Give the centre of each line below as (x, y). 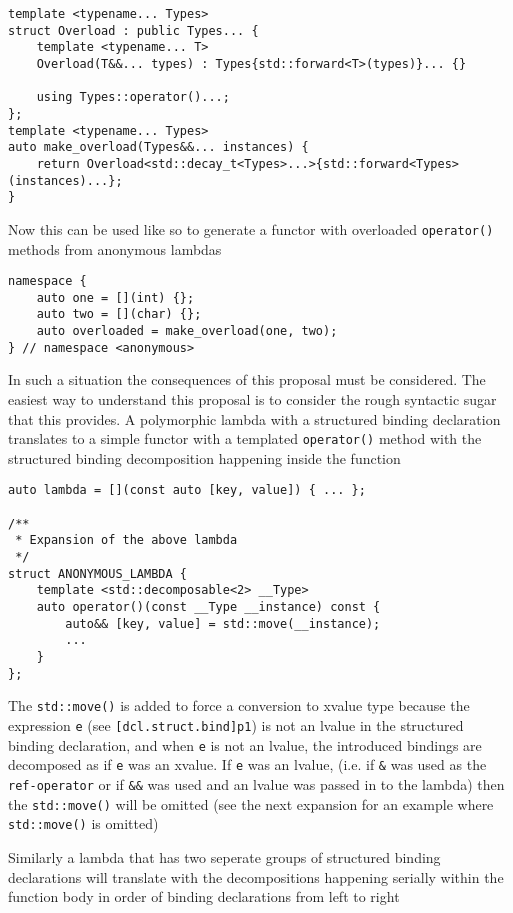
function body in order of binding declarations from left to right (204, 896)
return (58, 163)
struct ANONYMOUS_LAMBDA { (97, 573)
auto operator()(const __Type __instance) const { (208, 607)
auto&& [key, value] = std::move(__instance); (223, 623)
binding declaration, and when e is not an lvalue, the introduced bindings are (245, 744)
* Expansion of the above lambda (126, 540)
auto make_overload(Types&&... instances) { (158, 147)
